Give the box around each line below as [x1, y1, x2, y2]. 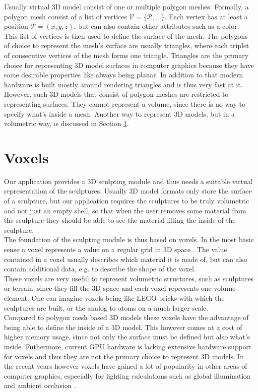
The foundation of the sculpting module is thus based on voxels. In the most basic [4, 234, 254, 245]
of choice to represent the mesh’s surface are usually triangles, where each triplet [4, 40, 249, 51]
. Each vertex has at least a [164, 11, 248, 21]
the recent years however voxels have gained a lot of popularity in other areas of [4, 361, 248, 371]
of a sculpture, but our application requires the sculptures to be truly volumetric [4, 196, 249, 206]
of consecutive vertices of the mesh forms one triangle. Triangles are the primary [4, 50, 249, 60]
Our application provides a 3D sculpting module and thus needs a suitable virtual [4, 176, 253, 186]
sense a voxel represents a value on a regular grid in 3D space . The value [4, 244, 227, 254]
